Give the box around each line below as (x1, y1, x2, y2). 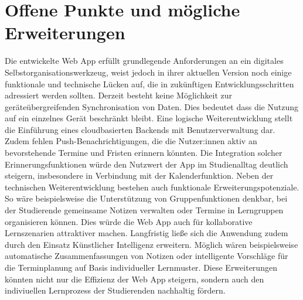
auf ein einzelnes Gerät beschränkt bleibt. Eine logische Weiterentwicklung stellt (5, 112, 293, 124)
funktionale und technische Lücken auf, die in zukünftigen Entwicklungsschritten (5, 77, 294, 90)
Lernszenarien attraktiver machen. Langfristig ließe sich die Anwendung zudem (5, 227, 288, 239)
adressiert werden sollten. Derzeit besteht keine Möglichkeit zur (5, 89, 232, 101)
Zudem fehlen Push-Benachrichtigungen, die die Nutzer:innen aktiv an (5, 135, 257, 147)
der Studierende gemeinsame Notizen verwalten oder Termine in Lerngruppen (5, 204, 284, 216)
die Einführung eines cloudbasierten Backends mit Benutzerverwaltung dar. (5, 123, 275, 135)
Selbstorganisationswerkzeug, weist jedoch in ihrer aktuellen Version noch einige (5, 66, 292, 78)
